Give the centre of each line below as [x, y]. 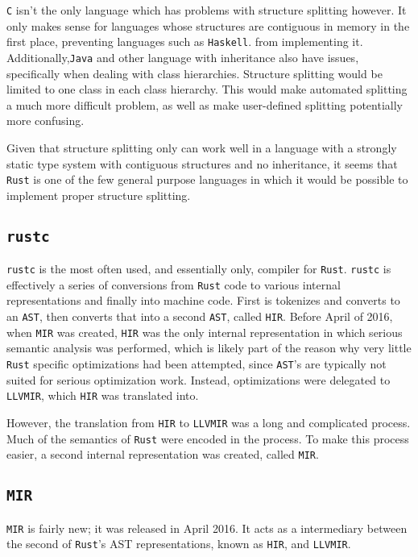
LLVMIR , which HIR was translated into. [103, 395]
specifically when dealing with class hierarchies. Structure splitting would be [195, 73]
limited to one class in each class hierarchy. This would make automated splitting [207, 89]
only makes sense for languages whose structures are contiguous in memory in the [208, 25]
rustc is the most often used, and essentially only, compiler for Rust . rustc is [199, 269]
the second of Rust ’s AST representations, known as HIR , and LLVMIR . [179, 544]
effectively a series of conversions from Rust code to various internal [174, 284]
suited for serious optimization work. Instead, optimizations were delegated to [199, 379]
